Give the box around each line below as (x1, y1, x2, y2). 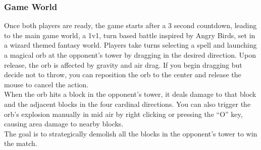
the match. (4, 138, 37, 148)
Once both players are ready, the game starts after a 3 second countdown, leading (4, 20, 257, 31)
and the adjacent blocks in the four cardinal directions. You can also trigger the (4, 98, 251, 109)
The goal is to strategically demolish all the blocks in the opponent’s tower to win (4, 128, 257, 138)
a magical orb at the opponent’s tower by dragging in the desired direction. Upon (4, 50, 256, 60)
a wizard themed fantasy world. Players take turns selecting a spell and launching (4, 40, 257, 50)
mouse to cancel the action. (4, 79, 89, 89)
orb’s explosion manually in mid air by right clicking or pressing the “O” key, (4, 108, 243, 119)
